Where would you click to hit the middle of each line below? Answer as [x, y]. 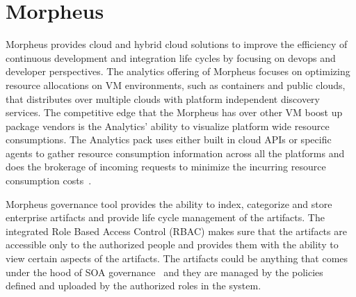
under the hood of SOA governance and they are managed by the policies [164, 272]
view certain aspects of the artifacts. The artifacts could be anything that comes [177, 258]
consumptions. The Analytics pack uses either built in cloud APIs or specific [169, 139]
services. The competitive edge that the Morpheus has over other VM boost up [174, 112]
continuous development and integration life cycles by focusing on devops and [171, 57]
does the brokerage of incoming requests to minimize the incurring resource [166, 167]
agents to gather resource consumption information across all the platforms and [175, 153]
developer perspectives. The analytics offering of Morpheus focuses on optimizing [178, 71]
